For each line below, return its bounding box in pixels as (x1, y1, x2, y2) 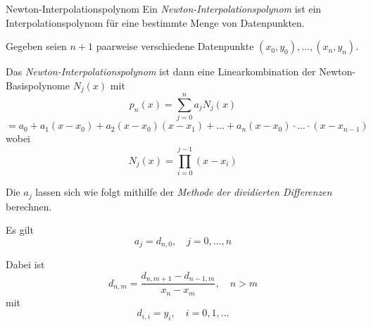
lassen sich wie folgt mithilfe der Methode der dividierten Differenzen (35, 184, 332, 199)
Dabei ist (6, 257, 45, 272)
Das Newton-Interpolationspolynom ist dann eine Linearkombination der (6, 64, 316, 79)
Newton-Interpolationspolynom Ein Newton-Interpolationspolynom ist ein (6, 1, 322, 15)
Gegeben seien (6, 39, 67, 54)
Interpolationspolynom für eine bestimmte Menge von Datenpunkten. (6, 15, 305, 30)
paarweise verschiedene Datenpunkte (96, 39, 254, 54)
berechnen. (6, 199, 52, 213)
